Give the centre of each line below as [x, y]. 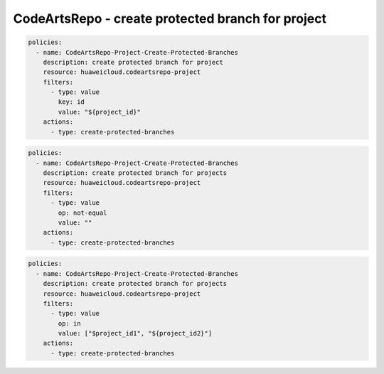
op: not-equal [82, 213]
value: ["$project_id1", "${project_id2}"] [135, 333]
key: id [71, 102]
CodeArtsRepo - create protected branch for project [170, 18]
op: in [69, 323]
